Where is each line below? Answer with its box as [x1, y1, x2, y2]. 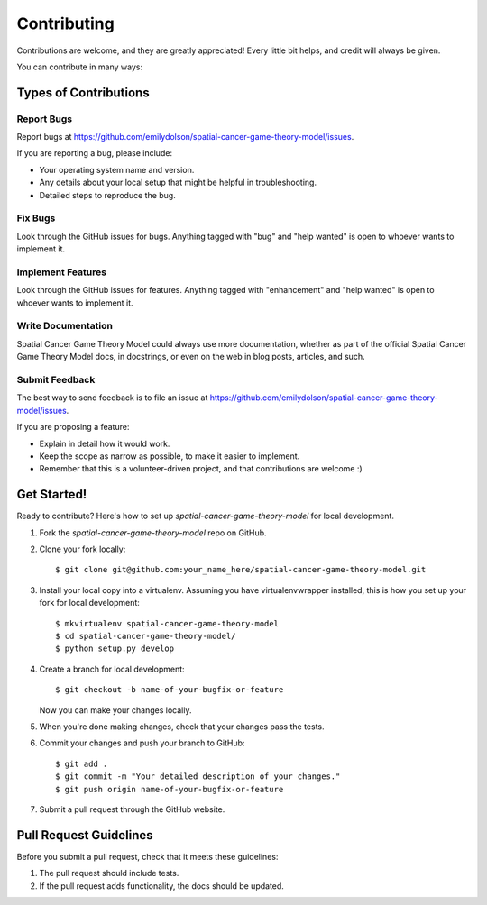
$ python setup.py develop [55, 644, 175, 654]
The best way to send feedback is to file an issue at [16, 392, 208, 403]
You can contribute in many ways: [16, 61, 143, 72]
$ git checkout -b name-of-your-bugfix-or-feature [55, 685, 284, 695]
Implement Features [16, 266, 107, 279]
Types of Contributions [16, 85, 150, 100]
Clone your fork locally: [39, 544, 126, 554]
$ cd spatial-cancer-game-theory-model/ [55, 631, 236, 641]
